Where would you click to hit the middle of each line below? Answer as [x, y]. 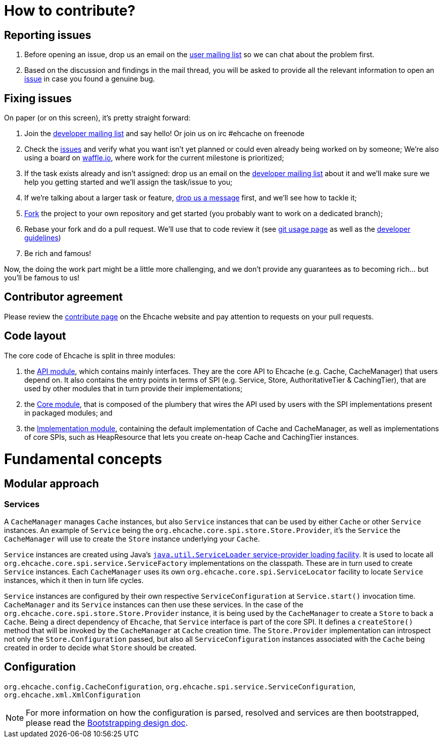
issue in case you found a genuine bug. [90, 79]
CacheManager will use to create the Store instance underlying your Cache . [132, 539]
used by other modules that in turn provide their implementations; [134, 388]
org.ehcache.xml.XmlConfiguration [72, 695]
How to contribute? [70, 11]
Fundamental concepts [83, 459]
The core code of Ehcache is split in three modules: [90, 355]
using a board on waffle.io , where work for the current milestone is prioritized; [154, 158]
